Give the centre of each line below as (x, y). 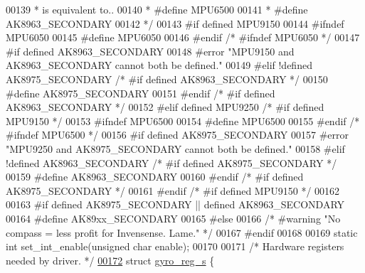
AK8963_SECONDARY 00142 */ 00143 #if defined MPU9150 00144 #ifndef (175, 23)
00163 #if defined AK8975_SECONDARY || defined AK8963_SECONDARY (175, 204)
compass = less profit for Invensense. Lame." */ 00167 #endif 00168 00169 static (182, 232)
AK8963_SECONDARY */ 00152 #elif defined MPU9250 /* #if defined (165, 107)
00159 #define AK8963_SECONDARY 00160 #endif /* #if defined (155, 177)
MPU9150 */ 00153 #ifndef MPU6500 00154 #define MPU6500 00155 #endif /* (183, 121)
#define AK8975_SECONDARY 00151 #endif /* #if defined (141, 93)
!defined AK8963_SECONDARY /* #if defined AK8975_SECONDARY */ (171, 162)
